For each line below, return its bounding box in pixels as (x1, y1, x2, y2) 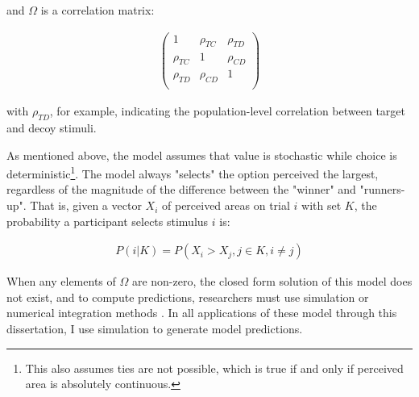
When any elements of (6, 273, 116, 290)
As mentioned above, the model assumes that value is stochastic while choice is (6, 146, 397, 163)
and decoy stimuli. (6, 119, 97, 136)
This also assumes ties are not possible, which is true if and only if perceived (25, 359, 404, 376)
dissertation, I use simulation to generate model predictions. (6, 320, 303, 337)
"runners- (359, 181, 405, 198)
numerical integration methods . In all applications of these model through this (6, 304, 397, 321)
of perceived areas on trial (162, 197, 290, 214)
